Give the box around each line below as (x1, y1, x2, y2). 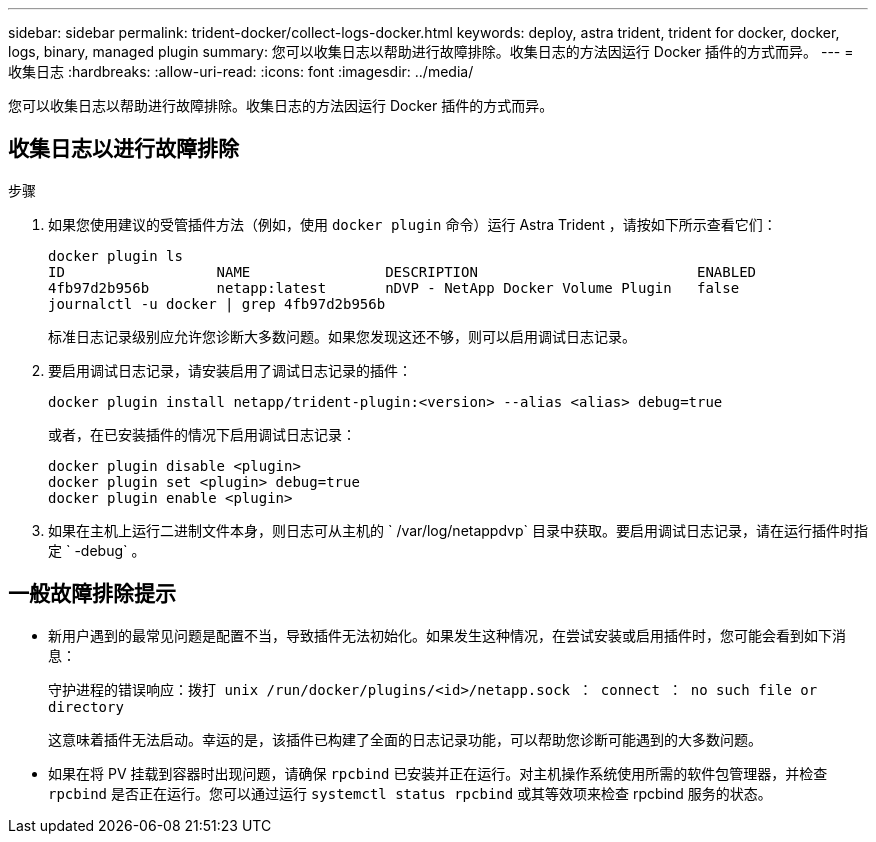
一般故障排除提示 (8, 581, 176, 607)
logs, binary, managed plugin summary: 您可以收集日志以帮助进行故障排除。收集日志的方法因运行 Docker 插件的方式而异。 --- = (8, 43, 854, 60)
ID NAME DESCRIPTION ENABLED (48, 263, 757, 280)
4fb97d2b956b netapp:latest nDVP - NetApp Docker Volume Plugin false (48, 279, 740, 296)
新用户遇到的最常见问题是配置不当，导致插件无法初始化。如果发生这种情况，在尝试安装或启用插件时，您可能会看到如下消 (48, 626, 846, 644)
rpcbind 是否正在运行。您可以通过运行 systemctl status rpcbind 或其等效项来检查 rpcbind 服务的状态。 (48, 784, 772, 802)
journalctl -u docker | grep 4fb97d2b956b (48, 295, 386, 312)
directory (48, 698, 124, 715)
